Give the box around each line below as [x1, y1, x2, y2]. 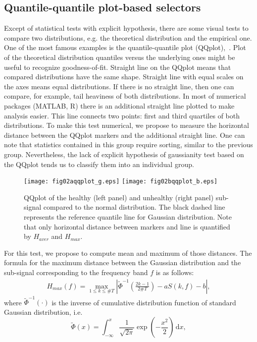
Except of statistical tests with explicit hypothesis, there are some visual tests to [4, 23, 249, 33]
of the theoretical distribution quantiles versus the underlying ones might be [4, 52, 235, 62]
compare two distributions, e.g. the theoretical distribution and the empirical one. [4, 32, 252, 43]
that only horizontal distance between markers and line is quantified [24, 221, 230, 231]
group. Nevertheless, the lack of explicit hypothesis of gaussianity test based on [4, 149, 244, 159]
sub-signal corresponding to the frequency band [4, 267, 148, 277]
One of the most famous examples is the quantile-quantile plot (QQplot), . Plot [4, 42, 246, 53]
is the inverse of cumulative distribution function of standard [51, 297, 236, 307]
